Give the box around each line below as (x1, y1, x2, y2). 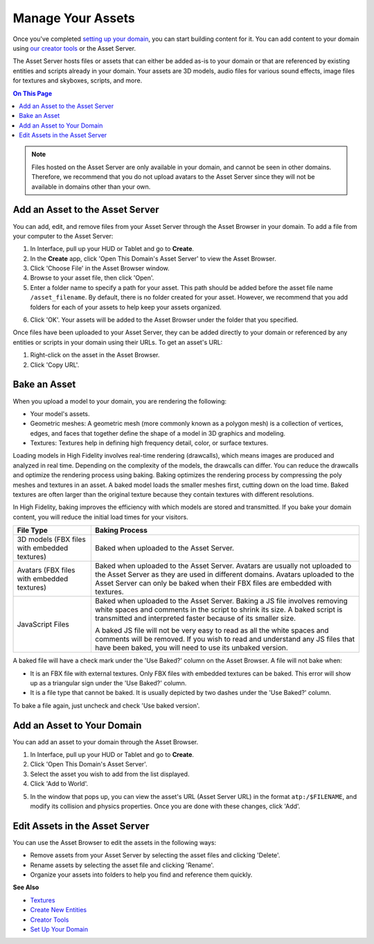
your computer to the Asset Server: (12, 232, 114, 240)
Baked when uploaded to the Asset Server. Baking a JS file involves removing (94, 597, 348, 606)
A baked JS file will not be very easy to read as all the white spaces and (94, 626, 329, 635)
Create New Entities (30, 906, 87, 914)
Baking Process (94, 526, 148, 535)
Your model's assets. (30, 409, 90, 418)
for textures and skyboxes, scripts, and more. (12, 76, 143, 85)
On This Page (12, 89, 53, 97)
